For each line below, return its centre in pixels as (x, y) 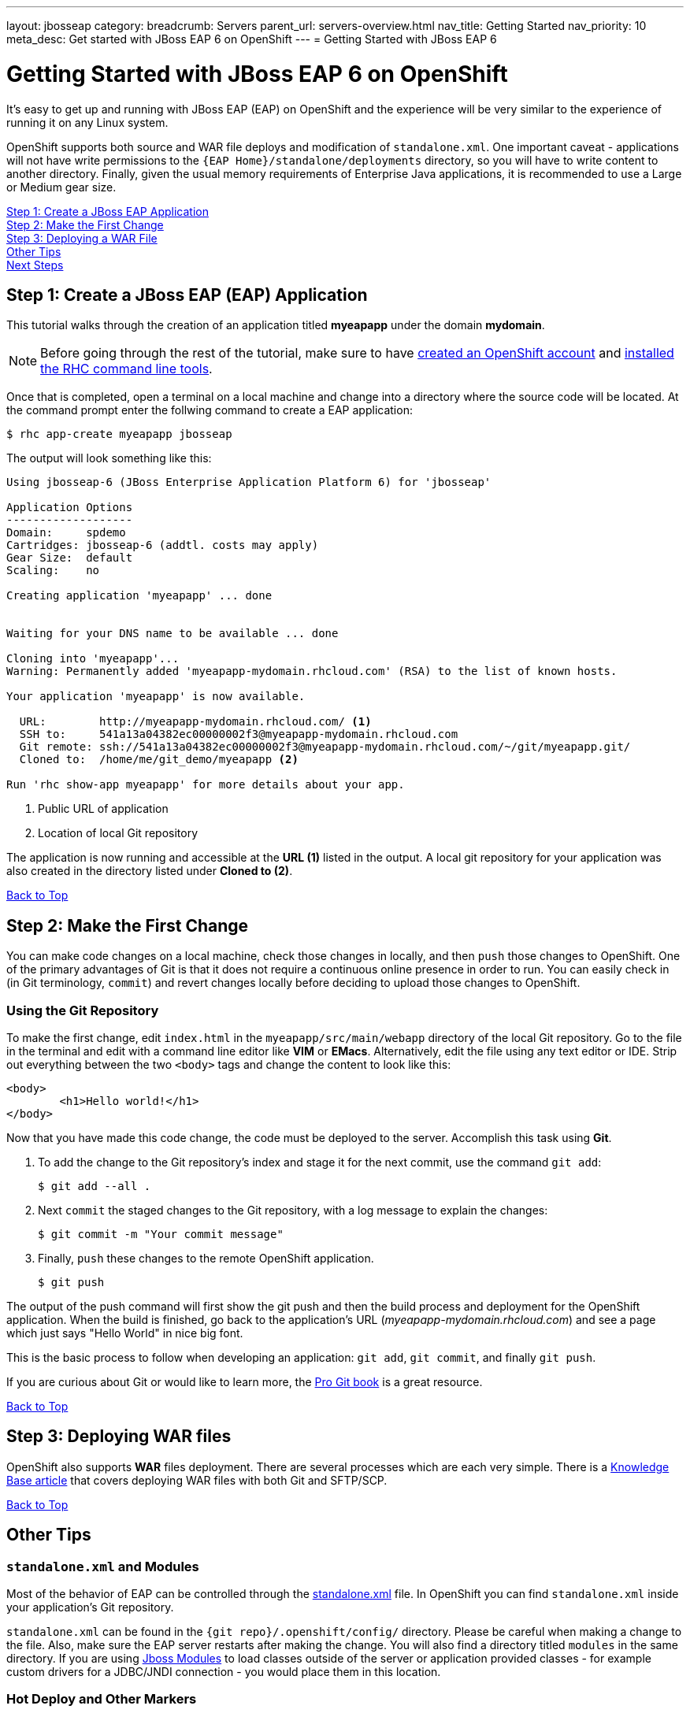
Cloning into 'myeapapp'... (93, 659)
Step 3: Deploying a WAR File (82, 238)
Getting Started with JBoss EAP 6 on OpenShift (257, 74)
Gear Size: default (70, 558)
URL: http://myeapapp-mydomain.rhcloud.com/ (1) (195, 722)
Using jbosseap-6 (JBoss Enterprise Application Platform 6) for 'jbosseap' (249, 482)
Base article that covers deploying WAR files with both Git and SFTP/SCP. (197, 1480)
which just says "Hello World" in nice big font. (125, 1333)
